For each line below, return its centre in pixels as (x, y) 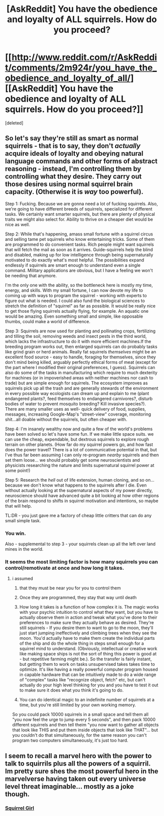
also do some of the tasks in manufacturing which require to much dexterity (81, 373)
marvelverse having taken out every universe (76, 779)
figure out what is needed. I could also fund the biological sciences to (75, 301)
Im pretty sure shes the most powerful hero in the (82, 771)
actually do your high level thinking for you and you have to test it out (89, 685)
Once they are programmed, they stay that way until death (78, 598)
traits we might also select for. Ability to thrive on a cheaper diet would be (79, 219)
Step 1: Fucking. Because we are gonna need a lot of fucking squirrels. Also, (82, 204)
